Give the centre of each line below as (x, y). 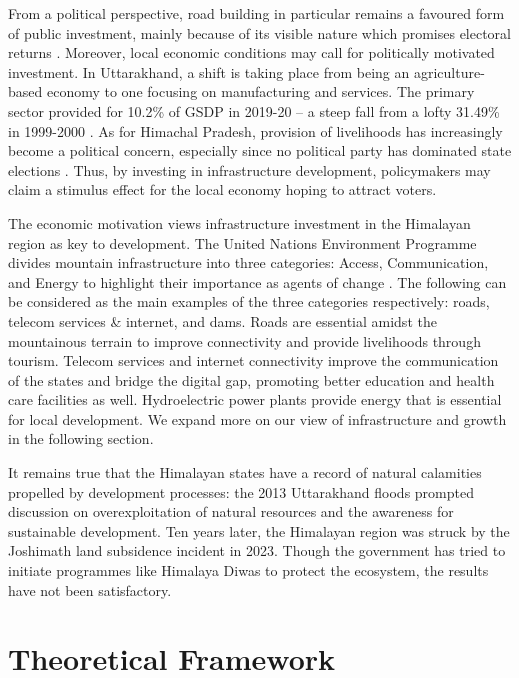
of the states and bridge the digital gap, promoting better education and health (251, 379)
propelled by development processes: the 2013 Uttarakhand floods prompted (241, 491)
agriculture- (449, 71)
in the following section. (81, 438)
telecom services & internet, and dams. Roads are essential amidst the (222, 320)
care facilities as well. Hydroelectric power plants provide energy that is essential (255, 399)
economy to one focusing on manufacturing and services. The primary (260, 91)
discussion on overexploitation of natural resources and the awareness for (231, 511)
